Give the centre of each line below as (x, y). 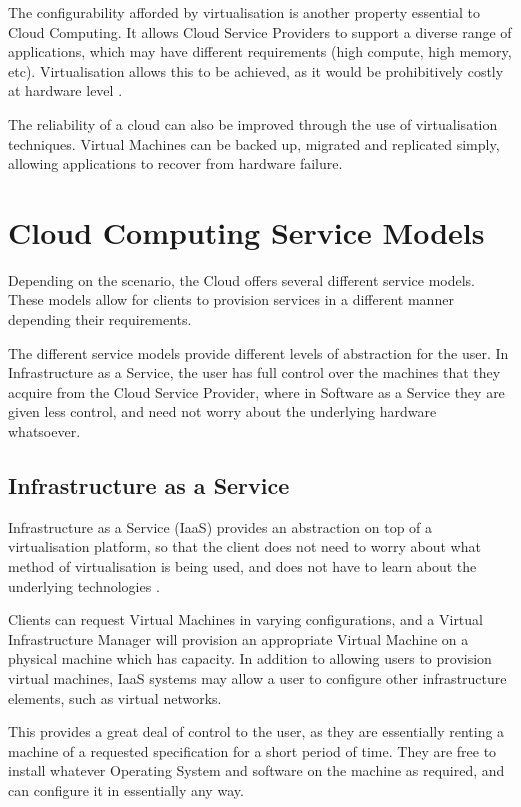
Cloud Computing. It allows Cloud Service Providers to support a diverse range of (260, 31)
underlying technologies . (84, 585)
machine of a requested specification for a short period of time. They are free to (252, 750)
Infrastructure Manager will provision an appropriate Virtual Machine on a (238, 638)
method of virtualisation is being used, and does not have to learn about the (242, 566)
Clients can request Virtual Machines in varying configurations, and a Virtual (245, 619)
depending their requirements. (100, 319)
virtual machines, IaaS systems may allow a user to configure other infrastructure (257, 677)
